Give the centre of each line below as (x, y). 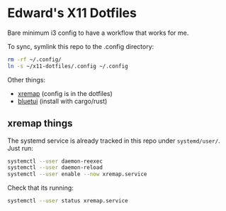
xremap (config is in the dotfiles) (65, 93)
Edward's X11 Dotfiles (72, 13)
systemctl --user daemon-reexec (55, 161)
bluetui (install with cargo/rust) (62, 101)
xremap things (40, 123)
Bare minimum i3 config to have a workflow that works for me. (98, 33)
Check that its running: (41, 188)
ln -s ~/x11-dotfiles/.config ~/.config (68, 66)
